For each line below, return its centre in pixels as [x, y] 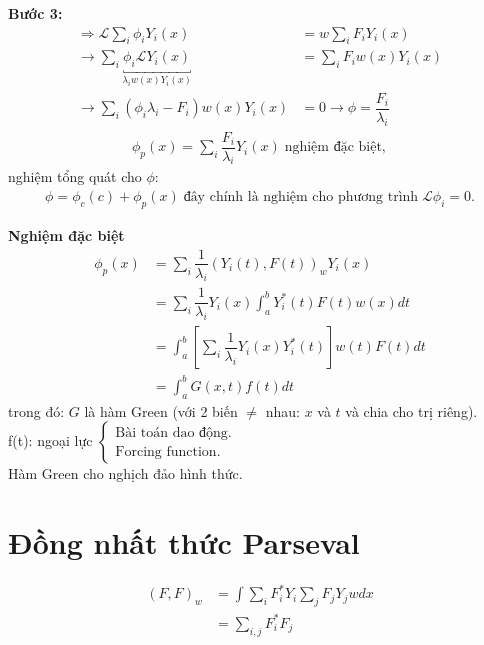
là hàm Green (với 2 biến [161, 410]
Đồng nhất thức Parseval [184, 542]
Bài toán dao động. [173, 432]
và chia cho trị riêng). [411, 410]
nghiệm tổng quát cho [75, 176]
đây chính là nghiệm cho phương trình [301, 197]
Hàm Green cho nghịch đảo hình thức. [125, 473]
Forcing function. [168, 451]
